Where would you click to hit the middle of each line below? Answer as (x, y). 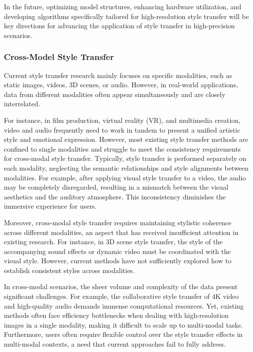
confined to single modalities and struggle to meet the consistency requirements (122, 148)
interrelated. (22, 104)
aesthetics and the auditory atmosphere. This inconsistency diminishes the (115, 196)
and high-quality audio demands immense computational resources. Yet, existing (124, 305)
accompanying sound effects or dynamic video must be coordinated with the (117, 251)
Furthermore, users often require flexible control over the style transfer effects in (123, 334)
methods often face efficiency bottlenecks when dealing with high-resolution (116, 315)
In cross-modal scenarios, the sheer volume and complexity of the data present (121, 286)
